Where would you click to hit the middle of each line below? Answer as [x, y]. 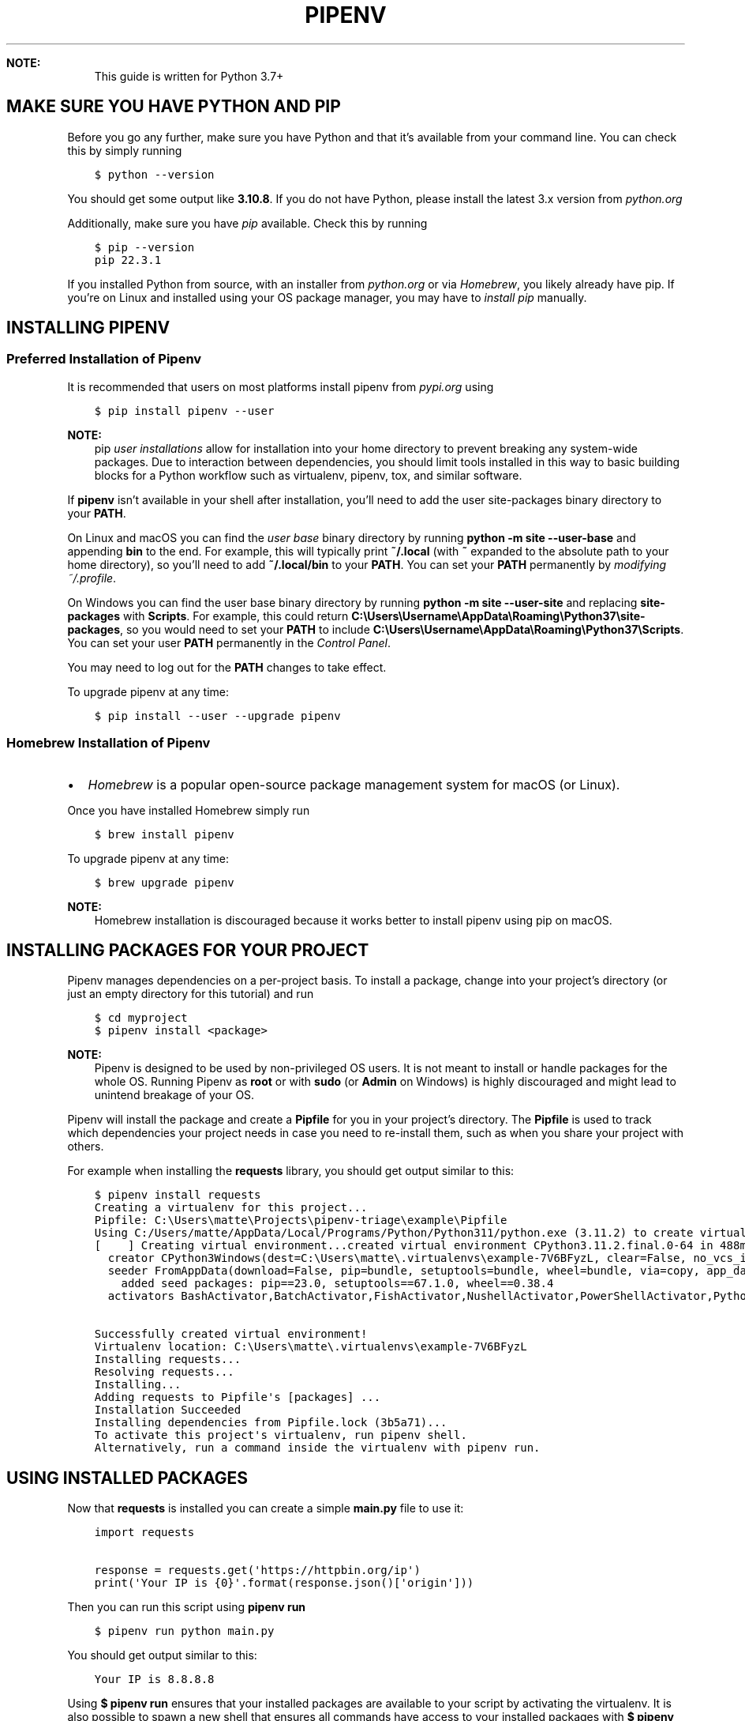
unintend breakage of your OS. [174, 1095]
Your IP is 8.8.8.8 [154, 1680]
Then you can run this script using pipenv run [187, 1607]
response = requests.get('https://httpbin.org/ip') [257, 1570]
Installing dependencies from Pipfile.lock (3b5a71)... [271, 1423]
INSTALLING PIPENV [88, 328]
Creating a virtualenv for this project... [231, 1208]
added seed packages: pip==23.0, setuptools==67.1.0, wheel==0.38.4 [337, 1284]
